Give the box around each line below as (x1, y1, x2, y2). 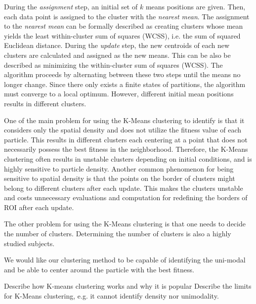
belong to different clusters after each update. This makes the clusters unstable (4, 182, 243, 193)
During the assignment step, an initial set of (4, 1, 138, 11)
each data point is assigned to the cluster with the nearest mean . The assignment (4, 11, 250, 21)
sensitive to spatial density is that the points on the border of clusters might (4, 173, 235, 183)
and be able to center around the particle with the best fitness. (4, 264, 194, 274)
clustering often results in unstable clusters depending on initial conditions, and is (4, 153, 252, 164)
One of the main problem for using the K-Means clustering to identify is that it (4, 115, 245, 125)
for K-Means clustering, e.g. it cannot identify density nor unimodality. (4, 291, 219, 301)
